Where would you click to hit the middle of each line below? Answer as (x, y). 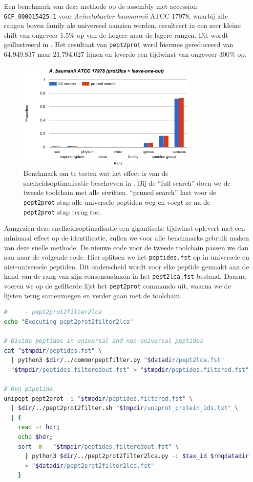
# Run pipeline (29, 389)
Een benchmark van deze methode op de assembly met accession (101, 6)
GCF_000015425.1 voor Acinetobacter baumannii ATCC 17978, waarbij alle (116, 15)
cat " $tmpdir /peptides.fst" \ (53, 350)
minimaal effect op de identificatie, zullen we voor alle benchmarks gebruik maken (126, 237)
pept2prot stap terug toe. (63, 211)
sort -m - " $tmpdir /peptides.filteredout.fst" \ (98, 446)
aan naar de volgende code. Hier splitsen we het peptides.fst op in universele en (126, 257)
